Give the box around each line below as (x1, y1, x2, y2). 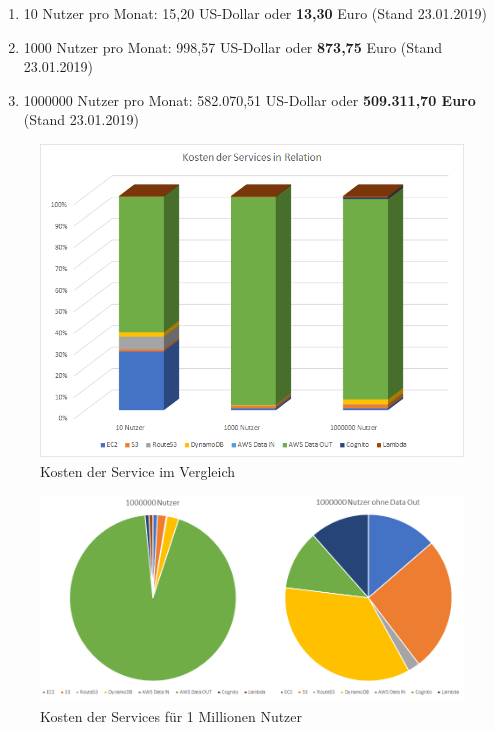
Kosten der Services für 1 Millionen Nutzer (40, 705, 303, 726)
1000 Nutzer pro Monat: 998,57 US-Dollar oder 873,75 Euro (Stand (23, 36, 443, 57)
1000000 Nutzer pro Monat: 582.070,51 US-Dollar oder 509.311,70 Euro (23, 89, 476, 110)
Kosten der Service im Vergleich (40, 461, 236, 482)
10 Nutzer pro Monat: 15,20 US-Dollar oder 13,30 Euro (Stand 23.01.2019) (23, 3, 487, 23)
